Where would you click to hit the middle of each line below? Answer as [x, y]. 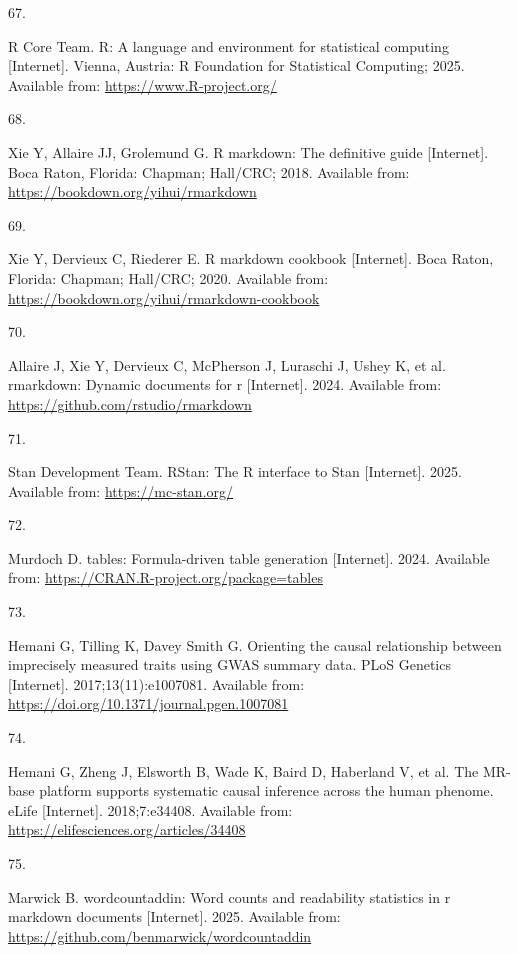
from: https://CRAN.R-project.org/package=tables [165, 577]
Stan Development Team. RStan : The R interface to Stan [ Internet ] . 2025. [235, 471]
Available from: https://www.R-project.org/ [142, 84]
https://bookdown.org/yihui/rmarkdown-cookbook [164, 297]
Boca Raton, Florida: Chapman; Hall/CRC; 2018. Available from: [209, 171]
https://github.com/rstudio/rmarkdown [130, 403]
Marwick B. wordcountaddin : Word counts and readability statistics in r [229, 896]
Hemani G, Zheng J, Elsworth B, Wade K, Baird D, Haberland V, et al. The [243, 770]
